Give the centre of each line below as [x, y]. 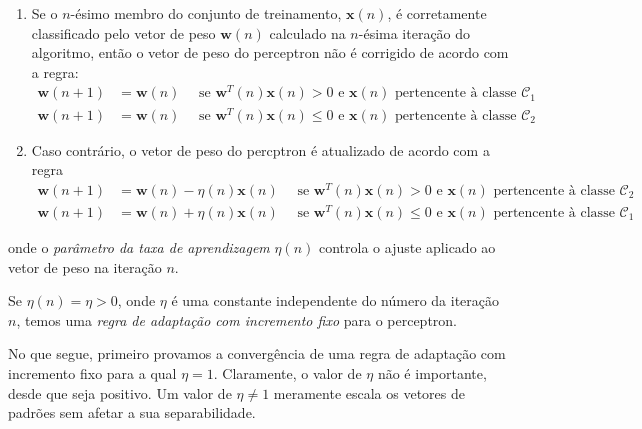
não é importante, [432, 372]
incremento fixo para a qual [92, 372]
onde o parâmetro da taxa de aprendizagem [139, 247]
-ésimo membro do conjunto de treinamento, [206, 13]
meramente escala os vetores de [369, 392]
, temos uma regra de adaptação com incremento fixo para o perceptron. [237, 319]
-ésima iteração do [414, 32]
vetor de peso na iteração [85, 266]
